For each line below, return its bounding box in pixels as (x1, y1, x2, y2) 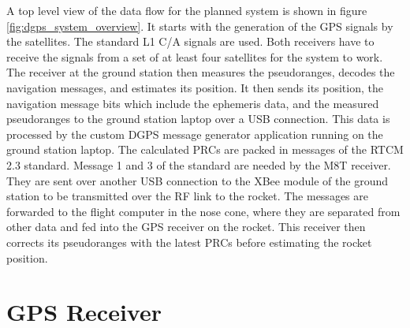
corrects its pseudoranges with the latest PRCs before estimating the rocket (6, 233, 372, 250)
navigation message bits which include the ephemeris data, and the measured (6, 95, 379, 111)
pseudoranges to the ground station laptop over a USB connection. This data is (6, 110, 390, 127)
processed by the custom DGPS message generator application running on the (6, 125, 383, 142)
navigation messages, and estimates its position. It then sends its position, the (6, 79, 383, 95)
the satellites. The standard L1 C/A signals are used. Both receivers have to (6, 33, 375, 50)
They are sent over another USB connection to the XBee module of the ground (6, 172, 388, 188)
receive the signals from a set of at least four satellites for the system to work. (6, 48, 383, 65)
